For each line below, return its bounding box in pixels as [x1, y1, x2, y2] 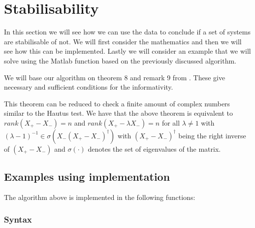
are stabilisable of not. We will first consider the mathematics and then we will [4, 36, 242, 46]
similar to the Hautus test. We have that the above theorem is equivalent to [4, 108, 233, 118]
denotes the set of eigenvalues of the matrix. [88, 143, 221, 154]
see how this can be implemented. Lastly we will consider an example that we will [4, 46, 251, 56]
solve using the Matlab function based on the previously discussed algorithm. [4, 55, 236, 65]
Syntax [4, 213, 32, 225]
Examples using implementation [4, 169, 170, 184]
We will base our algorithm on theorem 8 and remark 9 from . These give [4, 72, 225, 82]
